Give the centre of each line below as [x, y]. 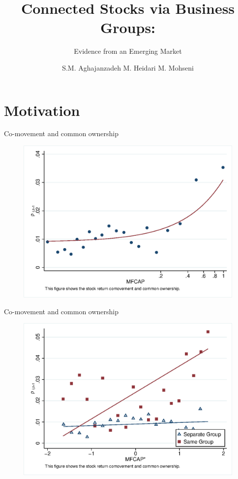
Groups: [128, 27]
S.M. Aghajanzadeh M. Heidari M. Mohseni [128, 67]
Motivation [42, 110]
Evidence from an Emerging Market [128, 51]
